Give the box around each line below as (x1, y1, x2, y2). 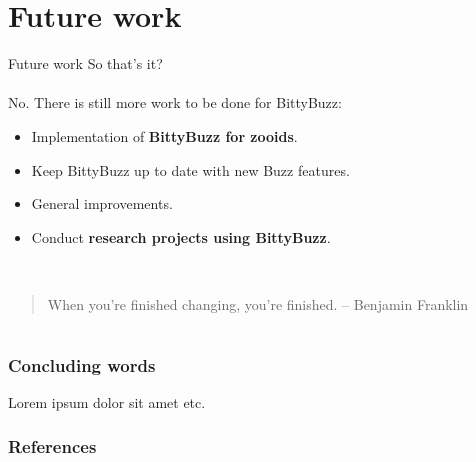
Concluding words (8, 352, 156, 377)
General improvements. (31, 193, 173, 214)
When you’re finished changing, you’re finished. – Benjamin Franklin (47, 293, 469, 314)
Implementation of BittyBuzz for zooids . (31, 125, 298, 146)
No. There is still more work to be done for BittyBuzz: (8, 92, 342, 113)
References (8, 434, 97, 459)
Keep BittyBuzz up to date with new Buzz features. (31, 159, 350, 180)
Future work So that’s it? (8, 53, 163, 74)
